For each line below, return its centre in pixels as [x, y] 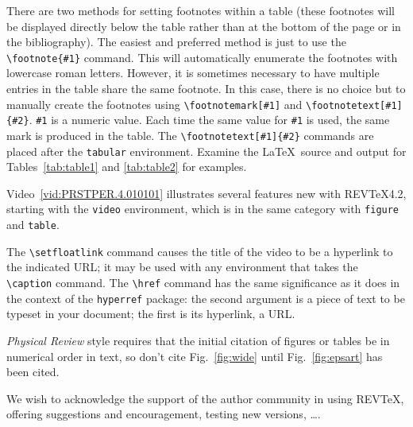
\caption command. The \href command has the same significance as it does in [203, 282]
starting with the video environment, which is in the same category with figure [203, 209]
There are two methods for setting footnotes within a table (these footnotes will [201, 10]
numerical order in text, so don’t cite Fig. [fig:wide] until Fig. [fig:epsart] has [195, 356]
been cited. [33, 372]
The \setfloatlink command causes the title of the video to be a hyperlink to [200, 251]
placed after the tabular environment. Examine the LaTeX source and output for [206, 151]
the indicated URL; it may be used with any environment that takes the [182, 267]
